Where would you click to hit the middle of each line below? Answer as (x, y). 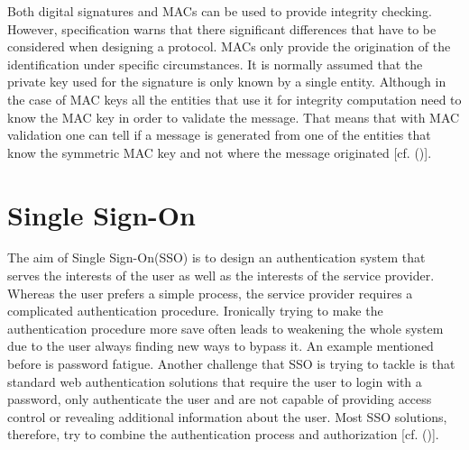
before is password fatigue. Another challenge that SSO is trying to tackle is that (231, 364)
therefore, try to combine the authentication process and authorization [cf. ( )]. (223, 434)
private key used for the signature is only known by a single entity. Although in (227, 82)
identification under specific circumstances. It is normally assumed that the (215, 64)
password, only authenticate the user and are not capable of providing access (220, 399)
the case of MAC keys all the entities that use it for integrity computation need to (234, 99)
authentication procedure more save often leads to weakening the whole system (225, 328)
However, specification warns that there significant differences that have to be (222, 28)
